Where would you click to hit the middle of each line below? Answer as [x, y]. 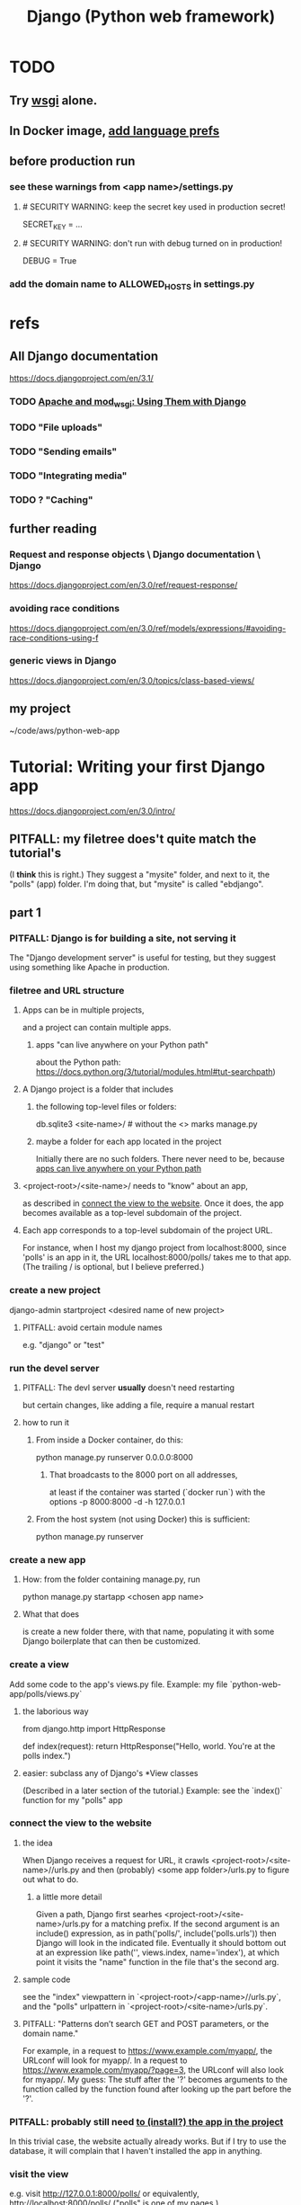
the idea [37, 1843]
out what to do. [50, 1879]
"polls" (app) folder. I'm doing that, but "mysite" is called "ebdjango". [137, 884]
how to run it [46, 1422]
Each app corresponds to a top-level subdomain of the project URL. [147, 1230]
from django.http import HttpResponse [94, 1728]
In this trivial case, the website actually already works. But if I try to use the [148, 2141]
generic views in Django [63, 661]
